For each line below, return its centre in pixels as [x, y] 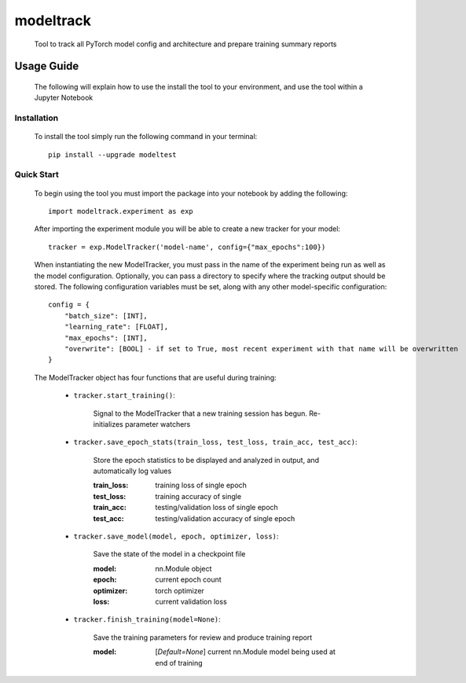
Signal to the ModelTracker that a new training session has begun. [200, 413]
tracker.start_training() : [125, 395]
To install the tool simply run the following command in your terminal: [146, 137]
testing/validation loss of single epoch [216, 508]
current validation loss [191, 601]
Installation [37, 118]
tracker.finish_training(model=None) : [147, 619]
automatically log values [132, 471]
